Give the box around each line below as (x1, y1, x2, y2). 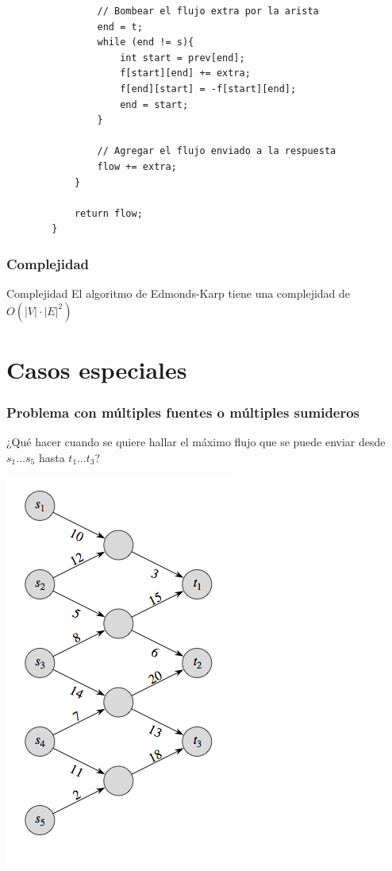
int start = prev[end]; (120, 52, 245, 64)
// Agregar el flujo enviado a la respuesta (97, 145, 336, 157)
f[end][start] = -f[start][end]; (120, 83, 297, 94)
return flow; (74, 207, 143, 219)
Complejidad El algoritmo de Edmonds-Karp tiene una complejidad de (6, 285, 351, 302)
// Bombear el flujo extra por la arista (97, 6, 319, 17)
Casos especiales (6, 353, 187, 385)
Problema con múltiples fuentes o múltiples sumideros (6, 403, 360, 422)
